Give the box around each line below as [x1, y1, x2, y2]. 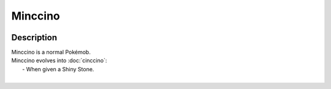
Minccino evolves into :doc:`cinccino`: [11, 57, 107, 64]
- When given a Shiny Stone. [22, 65, 94, 73]
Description [11, 32, 58, 43]
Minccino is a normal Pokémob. [11, 49, 91, 56]
